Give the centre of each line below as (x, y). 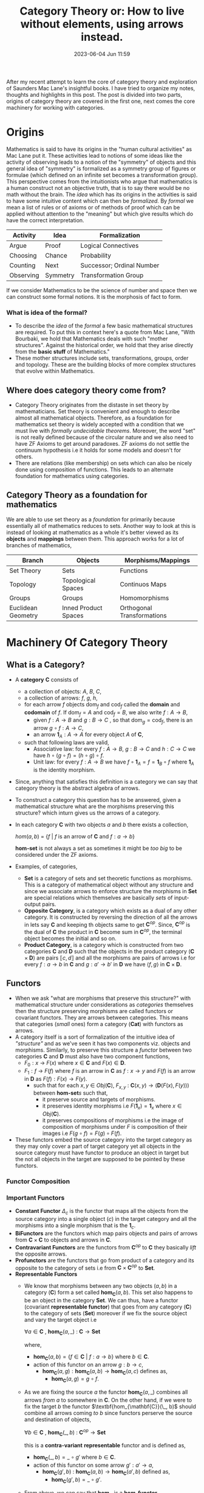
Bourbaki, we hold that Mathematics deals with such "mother (91, 339)
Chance (56, 255)
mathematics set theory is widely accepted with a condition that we (99, 424)
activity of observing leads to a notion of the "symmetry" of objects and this (101, 162)
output (32, 904)
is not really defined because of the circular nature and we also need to (104, 437)
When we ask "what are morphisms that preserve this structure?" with (103, 998)
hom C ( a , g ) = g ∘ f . (75, 1379)
